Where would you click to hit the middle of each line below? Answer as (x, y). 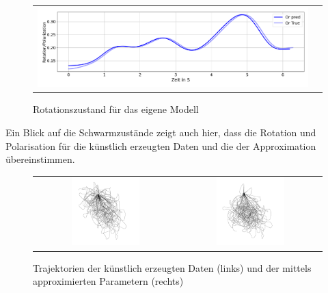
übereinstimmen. (40, 159)
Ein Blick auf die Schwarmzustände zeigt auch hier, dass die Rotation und (161, 132)
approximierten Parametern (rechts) (108, 281)
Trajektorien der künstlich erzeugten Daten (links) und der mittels (172, 267)
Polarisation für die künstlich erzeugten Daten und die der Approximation (161, 145)
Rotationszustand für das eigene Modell (116, 109)
